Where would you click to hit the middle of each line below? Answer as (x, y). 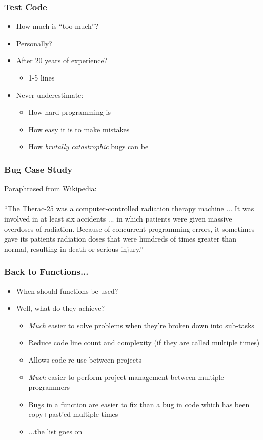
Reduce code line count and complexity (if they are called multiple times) (144, 342)
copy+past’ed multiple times (73, 414)
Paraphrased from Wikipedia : (50, 188)
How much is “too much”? (57, 26)
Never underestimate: (50, 95)
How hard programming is (70, 112)
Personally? (34, 43)
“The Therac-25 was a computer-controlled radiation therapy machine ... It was (129, 208)
